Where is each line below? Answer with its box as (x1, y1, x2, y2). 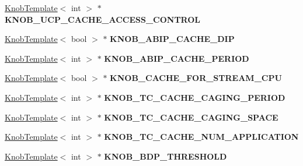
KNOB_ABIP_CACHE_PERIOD (104, 52, 249, 64)
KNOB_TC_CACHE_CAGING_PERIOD (104, 91, 285, 103)
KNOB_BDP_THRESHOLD (104, 150, 227, 162)
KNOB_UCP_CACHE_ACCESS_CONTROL (5, 13, 201, 25)
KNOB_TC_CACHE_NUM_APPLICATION (104, 130, 299, 143)
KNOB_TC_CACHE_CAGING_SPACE (104, 111, 278, 123)
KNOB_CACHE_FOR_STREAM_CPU (110, 72, 282, 84)
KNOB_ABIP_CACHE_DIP (110, 33, 235, 45)
